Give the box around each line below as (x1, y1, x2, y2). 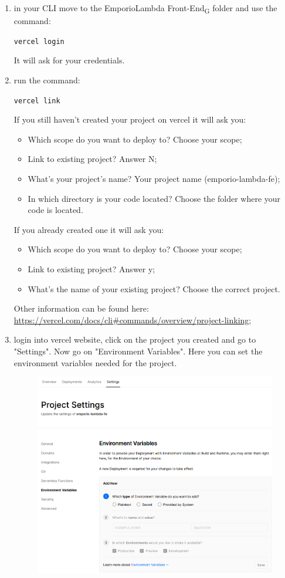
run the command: (13, 73, 80, 86)
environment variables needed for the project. (13, 356, 177, 369)
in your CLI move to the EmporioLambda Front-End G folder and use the (13, 2, 277, 15)
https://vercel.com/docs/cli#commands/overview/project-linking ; (13, 313, 252, 326)
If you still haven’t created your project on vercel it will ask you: (13, 113, 246, 126)
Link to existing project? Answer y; (28, 262, 155, 275)
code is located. (28, 204, 83, 216)
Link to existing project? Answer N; (28, 153, 157, 165)
